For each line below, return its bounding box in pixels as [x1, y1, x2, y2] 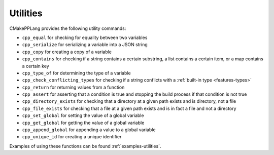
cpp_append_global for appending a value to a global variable [22, 127, 156, 133]
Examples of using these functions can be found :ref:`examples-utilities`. [9, 143, 161, 149]
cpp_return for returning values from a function [22, 84, 125, 90]
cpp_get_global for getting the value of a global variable [22, 120, 145, 126]
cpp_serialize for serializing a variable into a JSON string [22, 42, 148, 48]
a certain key [22, 63, 49, 69]
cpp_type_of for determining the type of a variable [22, 70, 131, 76]
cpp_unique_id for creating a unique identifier [22, 134, 122, 140]
